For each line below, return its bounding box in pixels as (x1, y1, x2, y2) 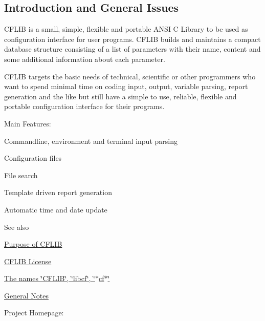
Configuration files (4, 153, 62, 163)
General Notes (4, 290, 49, 301)
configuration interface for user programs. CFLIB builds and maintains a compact (4, 33, 261, 44)
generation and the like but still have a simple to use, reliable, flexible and (4, 91, 237, 101)
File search (4, 169, 38, 180)
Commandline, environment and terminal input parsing (4, 135, 178, 146)
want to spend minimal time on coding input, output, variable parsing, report (4, 81, 248, 92)
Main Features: (4, 118, 51, 129)
